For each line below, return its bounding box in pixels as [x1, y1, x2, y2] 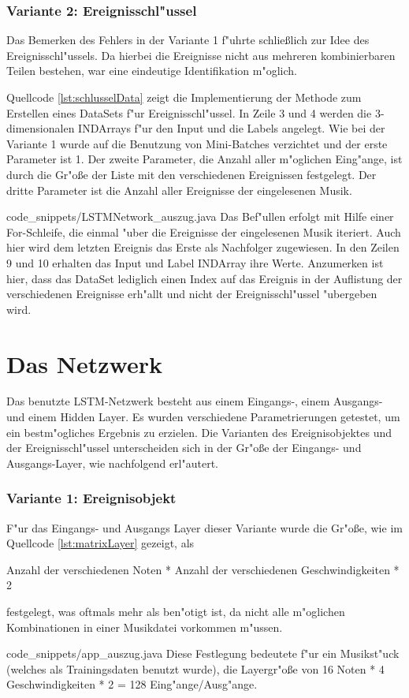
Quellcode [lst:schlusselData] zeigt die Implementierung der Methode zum [6, 89, 362, 105]
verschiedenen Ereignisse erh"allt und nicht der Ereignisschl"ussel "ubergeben [6, 286, 377, 302]
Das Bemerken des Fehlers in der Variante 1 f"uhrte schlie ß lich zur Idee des [6, 32, 370, 48]
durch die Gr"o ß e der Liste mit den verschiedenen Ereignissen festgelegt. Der [6, 166, 377, 182]
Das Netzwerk [6, 347, 162, 379]
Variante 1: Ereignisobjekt [6, 488, 177, 508]
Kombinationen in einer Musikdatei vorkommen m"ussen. [6, 618, 283, 635]
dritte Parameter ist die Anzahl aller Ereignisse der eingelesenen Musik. [6, 181, 352, 198]
